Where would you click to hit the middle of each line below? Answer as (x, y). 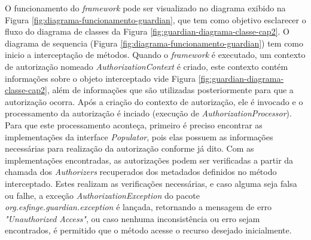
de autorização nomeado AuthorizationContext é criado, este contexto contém (147, 66)
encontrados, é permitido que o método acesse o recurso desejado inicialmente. (148, 230)
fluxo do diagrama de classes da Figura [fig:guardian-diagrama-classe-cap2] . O (147, 31)
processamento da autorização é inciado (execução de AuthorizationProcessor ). (148, 113)
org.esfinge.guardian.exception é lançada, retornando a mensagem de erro (138, 207)
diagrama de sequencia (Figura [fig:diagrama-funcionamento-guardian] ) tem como (154, 43)
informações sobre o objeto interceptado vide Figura (100, 78)
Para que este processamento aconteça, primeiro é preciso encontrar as (134, 124)
